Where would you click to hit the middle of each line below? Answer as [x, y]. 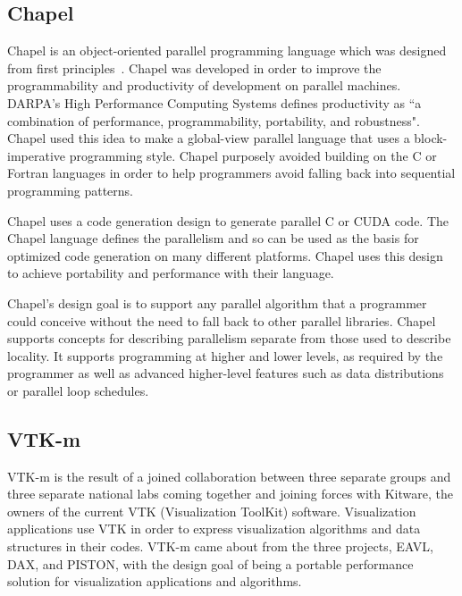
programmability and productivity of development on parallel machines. [204, 85]
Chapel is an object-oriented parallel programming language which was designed [227, 50]
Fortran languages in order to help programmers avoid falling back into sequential [231, 173]
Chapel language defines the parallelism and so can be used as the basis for [213, 238]
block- [431, 138]
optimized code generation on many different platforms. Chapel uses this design [225, 255]
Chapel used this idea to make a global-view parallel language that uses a [209, 138]
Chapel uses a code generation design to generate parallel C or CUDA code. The [228, 220]
